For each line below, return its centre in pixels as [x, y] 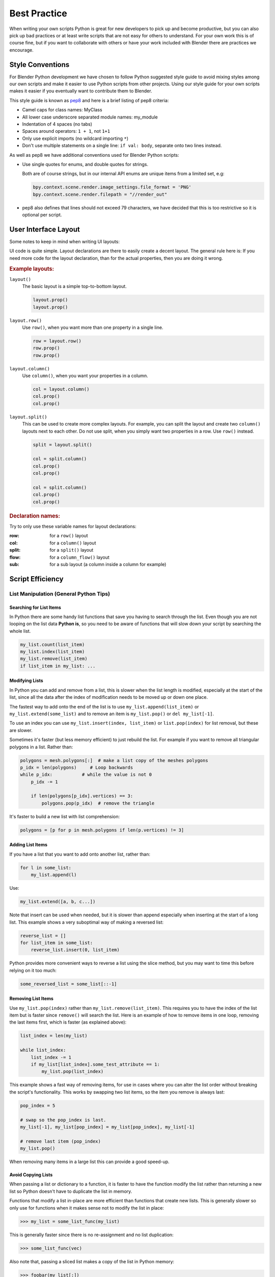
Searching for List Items [35, 607]
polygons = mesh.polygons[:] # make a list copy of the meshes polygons [114, 760]
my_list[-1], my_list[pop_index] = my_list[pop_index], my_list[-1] [107, 1127]
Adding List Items [29, 845]
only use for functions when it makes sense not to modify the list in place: [87, 1208]
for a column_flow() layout [79, 557]
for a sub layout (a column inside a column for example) [108, 564]
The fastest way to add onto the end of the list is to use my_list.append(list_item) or [104, 706]
